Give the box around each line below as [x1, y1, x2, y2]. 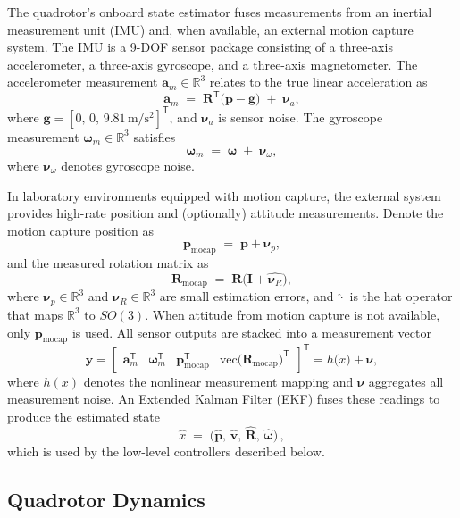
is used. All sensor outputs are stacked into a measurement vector [71, 322, 431, 341]
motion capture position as [7, 221, 154, 239]
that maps [7, 305, 63, 323]
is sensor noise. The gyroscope [218, 107, 383, 126]
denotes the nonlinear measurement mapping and [83, 372, 354, 390]
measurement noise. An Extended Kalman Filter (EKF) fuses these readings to [7, 389, 440, 408]
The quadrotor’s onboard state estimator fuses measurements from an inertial [7, 3, 432, 21]
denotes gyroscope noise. [61, 156, 195, 175]
